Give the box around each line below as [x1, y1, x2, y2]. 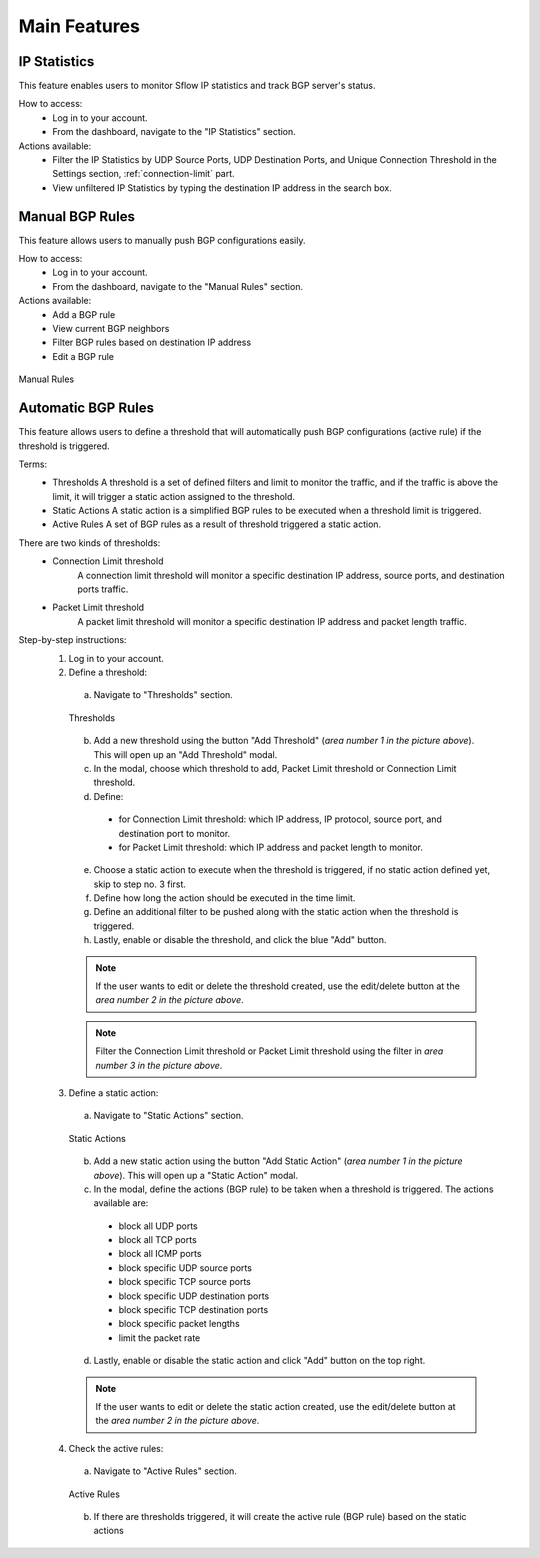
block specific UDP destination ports [118, 1290, 270, 1302]
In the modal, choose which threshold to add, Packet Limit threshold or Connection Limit [93, 762, 457, 774]
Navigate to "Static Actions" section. [93, 1110, 244, 1122]
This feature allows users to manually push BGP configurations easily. [18, 234, 306, 246]
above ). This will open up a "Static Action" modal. [93, 1169, 299, 1181]
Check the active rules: [68, 1442, 164, 1454]
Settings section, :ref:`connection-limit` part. [52, 168, 235, 180]
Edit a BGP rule [52, 350, 115, 362]
